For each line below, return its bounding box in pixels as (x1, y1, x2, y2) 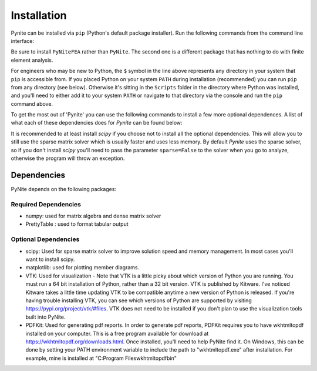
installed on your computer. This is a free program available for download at (25, 330, 209, 337)
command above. (11, 100, 53, 107)
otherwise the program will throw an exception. (11, 155, 125, 162)
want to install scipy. (25, 256, 75, 263)
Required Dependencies (11, 200, 82, 208)
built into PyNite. (25, 313, 66, 320)
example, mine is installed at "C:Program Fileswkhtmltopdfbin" (25, 355, 177, 362)
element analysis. (11, 56, 53, 63)
